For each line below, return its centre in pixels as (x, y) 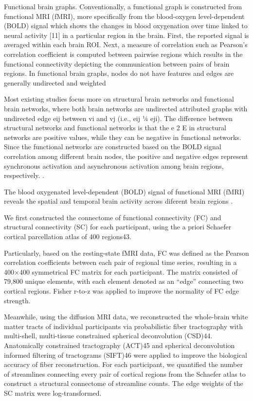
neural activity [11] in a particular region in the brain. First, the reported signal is (126, 35)
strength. (17, 300)
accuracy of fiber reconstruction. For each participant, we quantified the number (123, 364)
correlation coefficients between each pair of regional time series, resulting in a (120, 262)
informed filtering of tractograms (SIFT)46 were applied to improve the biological (126, 355)
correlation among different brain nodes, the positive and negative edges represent (126, 156)
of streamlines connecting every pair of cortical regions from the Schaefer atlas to (125, 374)
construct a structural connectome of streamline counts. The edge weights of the (124, 383)
